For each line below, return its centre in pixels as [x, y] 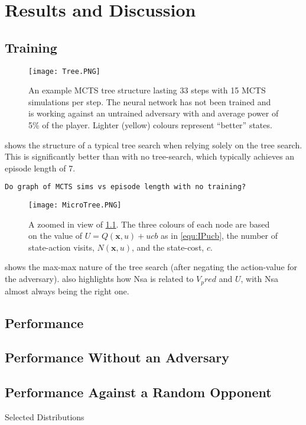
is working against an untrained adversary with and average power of [154, 113]
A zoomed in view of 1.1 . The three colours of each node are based [149, 224]
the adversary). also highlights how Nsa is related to [99, 279]
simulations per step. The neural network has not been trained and [150, 101]
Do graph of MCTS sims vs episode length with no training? [126, 187]
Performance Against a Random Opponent [138, 392]
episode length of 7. [40, 168]
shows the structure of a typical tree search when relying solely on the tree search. [154, 145]
